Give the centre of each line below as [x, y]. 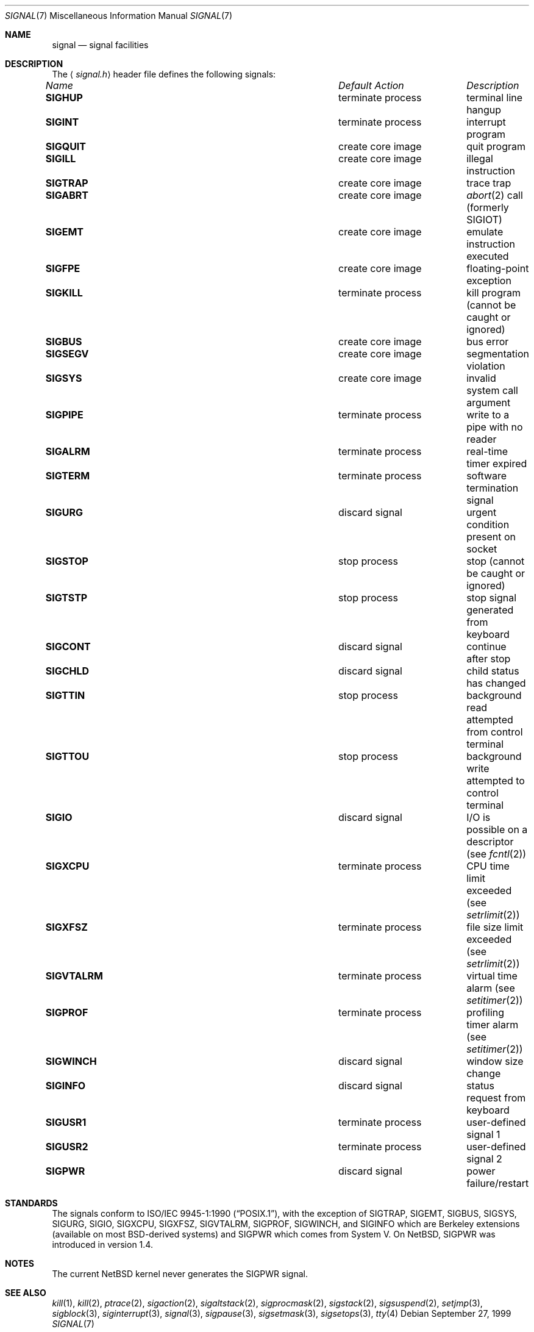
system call [492, 390]
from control [495, 732]
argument [489, 403]
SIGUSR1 [66, 1122]
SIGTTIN [65, 695]
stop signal [491, 598]
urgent [482, 512]
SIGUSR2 [67, 1147]
